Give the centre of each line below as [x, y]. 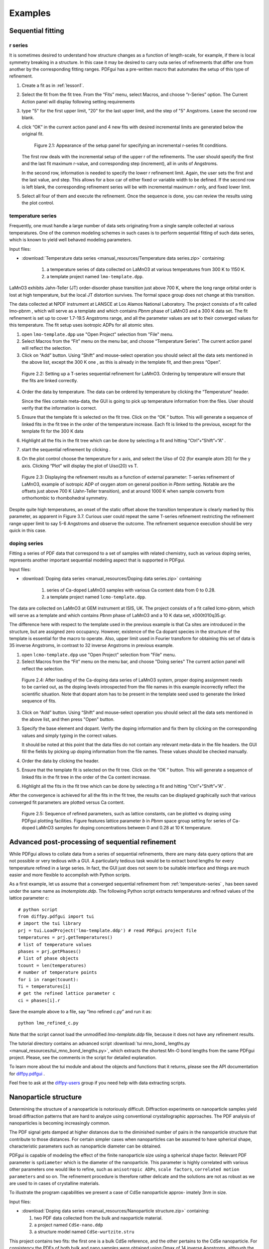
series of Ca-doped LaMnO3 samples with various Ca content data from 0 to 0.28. [131, 590]
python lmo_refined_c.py [48, 1023]
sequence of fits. [39, 701]
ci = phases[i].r [39, 1000]
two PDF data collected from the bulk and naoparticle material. [98, 1218]
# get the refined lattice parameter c [67, 993]
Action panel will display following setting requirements [78, 101]
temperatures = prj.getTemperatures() [66, 937]
